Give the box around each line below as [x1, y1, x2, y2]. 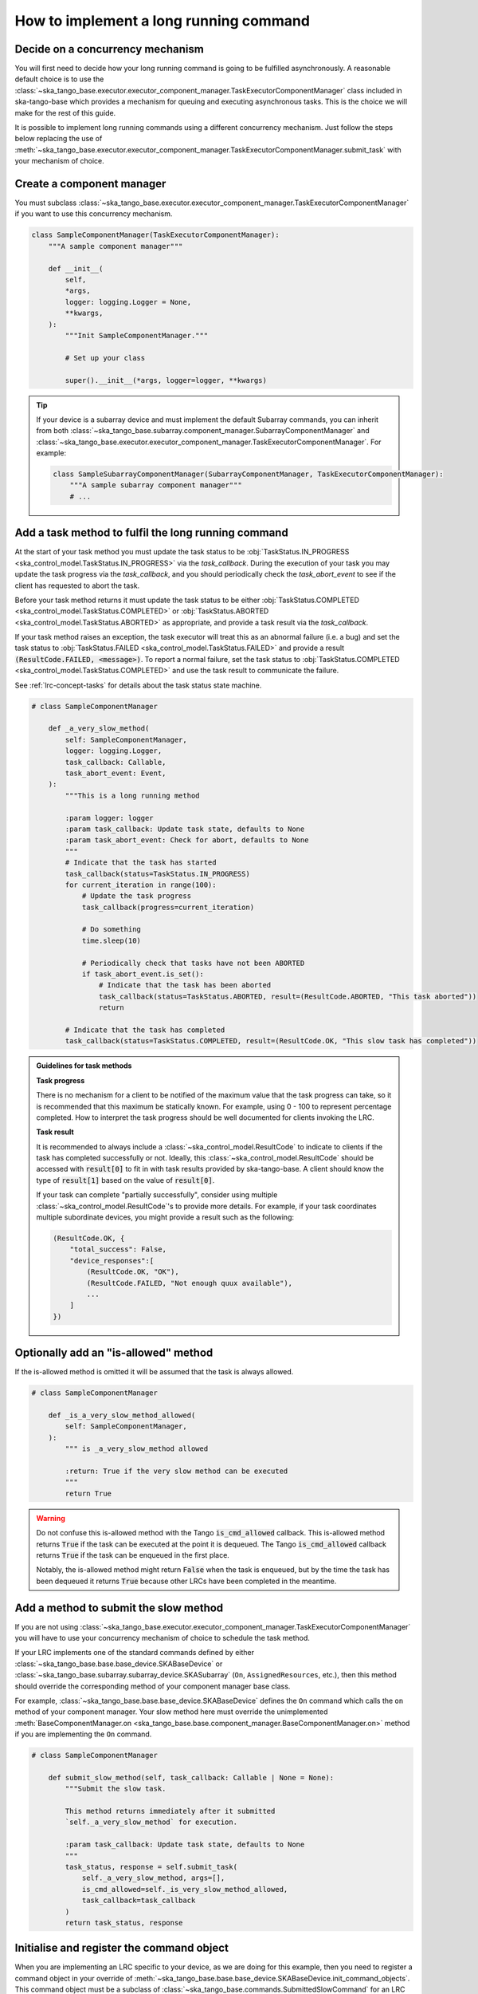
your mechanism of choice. [14, 156, 105, 166]
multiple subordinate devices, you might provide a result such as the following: [36, 1212, 295, 1222]
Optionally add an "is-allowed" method [14, 1346, 214, 1360]
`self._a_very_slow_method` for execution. [65, 1818, 238, 1827]
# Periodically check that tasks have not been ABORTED [81, 958, 305, 967]
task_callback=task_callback [81, 1896, 196, 1905]
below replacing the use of [14, 134, 103, 144]
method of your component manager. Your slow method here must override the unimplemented [14, 1707, 328, 1716]
